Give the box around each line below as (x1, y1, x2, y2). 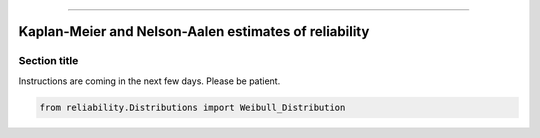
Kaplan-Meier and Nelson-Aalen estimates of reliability (18, 23, 370, 40)
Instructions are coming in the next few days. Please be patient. (18, 75, 281, 87)
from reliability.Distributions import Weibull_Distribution (39, 101, 346, 113)
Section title (18, 54, 79, 68)
